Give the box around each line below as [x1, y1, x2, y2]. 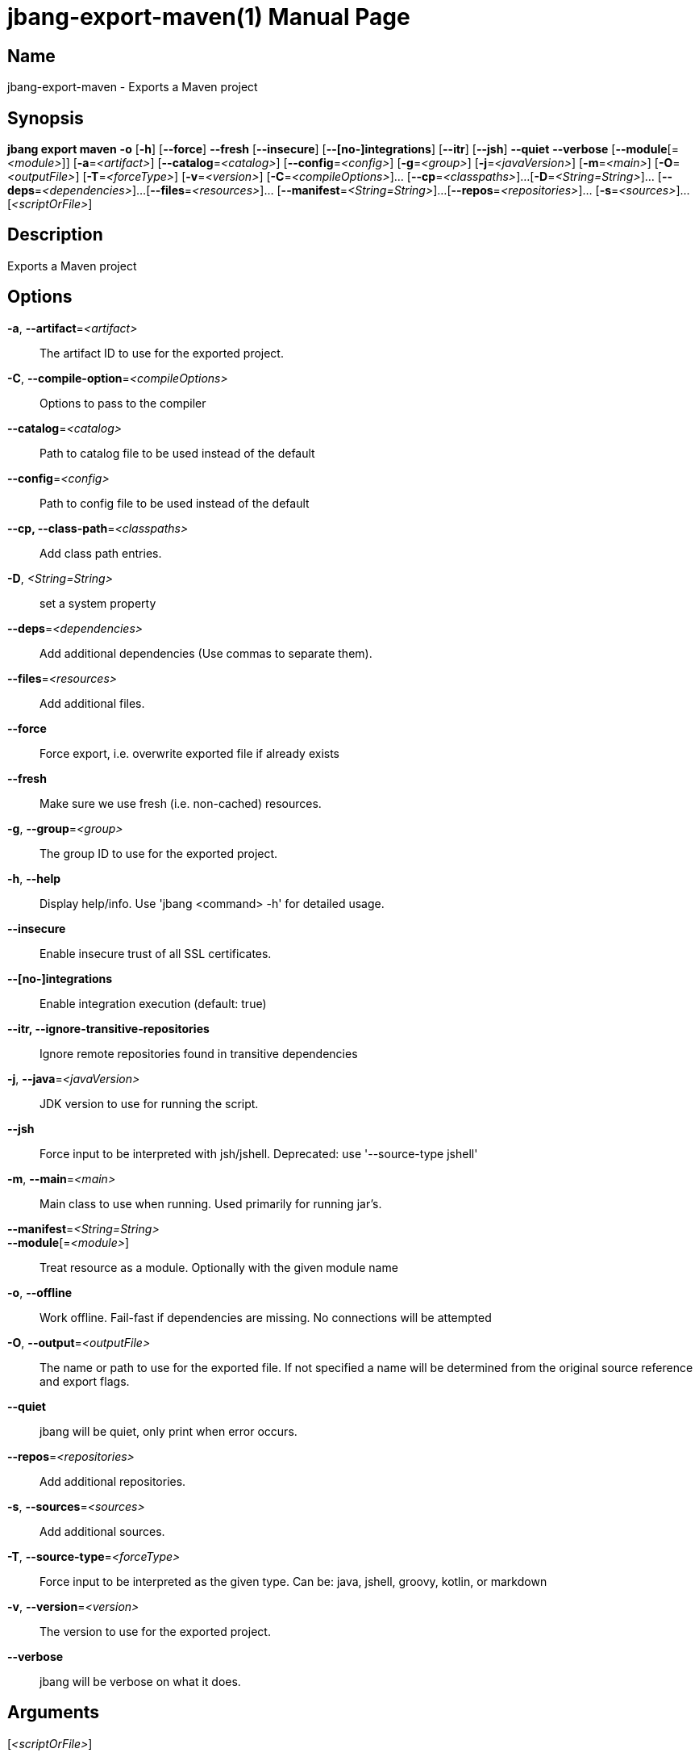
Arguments [7, 1702, 100, 1723]
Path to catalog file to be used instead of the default [40, 446, 315, 460]
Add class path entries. [40, 546, 162, 560]
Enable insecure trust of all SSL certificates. [40, 946, 272, 960]
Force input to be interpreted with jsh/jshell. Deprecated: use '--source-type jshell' [40, 1146, 478, 1161]
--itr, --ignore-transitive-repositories [7, 1021, 210, 1035]
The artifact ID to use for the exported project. [40, 345, 284, 360]
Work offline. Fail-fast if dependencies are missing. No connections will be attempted [40, 1310, 492, 1324]
